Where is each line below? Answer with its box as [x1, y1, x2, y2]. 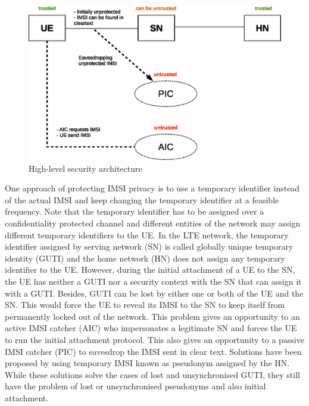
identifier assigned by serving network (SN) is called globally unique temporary [5, 240, 294, 253]
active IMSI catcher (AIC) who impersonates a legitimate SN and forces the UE [5, 322, 297, 334]
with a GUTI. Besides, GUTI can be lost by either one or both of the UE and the [5, 287, 304, 299]
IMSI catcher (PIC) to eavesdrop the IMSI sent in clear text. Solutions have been [5, 345, 302, 357]
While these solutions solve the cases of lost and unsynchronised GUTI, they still [5, 368, 300, 380]
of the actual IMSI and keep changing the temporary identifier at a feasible [5, 193, 279, 206]
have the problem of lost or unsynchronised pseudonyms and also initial [5, 380, 266, 392]
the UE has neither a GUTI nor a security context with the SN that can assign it [5, 275, 302, 288]
